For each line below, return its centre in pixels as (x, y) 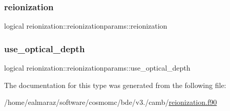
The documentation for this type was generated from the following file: (115, 85)
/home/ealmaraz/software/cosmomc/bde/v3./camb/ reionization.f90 (111, 102)
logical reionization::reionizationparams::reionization (86, 26)
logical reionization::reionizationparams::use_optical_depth (97, 68)
